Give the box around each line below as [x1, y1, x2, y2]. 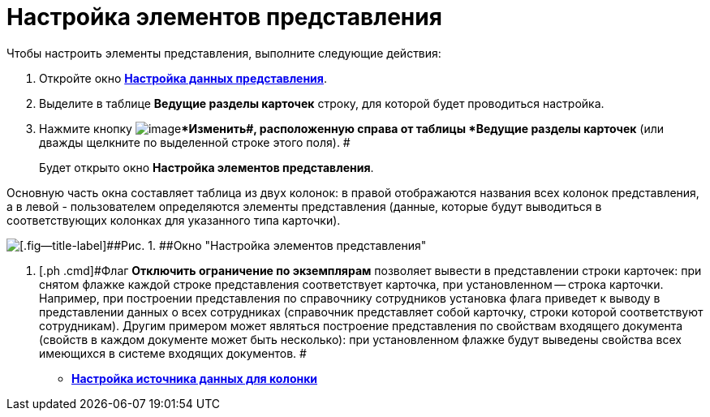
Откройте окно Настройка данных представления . [39, 71, 327, 85]
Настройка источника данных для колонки [71, 371, 318, 385]
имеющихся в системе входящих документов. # [39, 346, 307, 360]
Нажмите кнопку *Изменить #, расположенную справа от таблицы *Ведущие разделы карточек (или [39, 121, 665, 135]
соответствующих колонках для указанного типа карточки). [6, 213, 341, 227]
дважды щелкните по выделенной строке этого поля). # [39, 135, 351, 149]
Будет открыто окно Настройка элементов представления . [39, 160, 374, 174]
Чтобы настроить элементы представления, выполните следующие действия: [6, 45, 441, 60]
